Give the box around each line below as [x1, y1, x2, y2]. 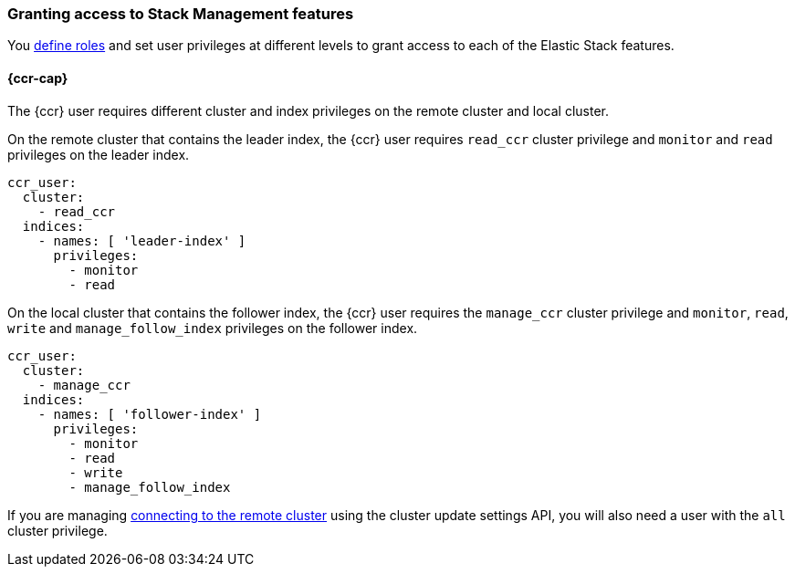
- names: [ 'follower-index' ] [37, 406, 262, 422]
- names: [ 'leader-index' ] [37, 233, 246, 248]
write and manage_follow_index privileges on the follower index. [7, 319, 418, 336]
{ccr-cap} [7, 69, 68, 86]
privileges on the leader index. [7, 146, 190, 162]
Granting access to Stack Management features [7, 5, 354, 23]
